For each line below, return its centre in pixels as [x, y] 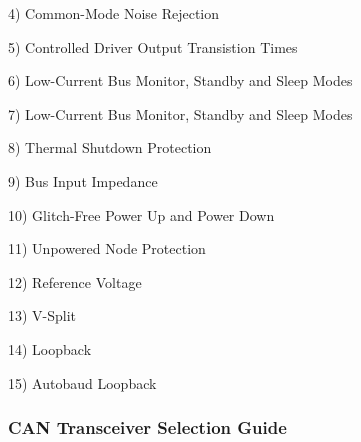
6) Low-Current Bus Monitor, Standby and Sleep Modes [180, 80]
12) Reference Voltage [75, 281]
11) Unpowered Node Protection [107, 248]
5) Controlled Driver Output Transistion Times [153, 46]
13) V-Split [42, 315]
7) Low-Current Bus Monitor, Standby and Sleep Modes [180, 113]
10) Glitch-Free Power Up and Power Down [141, 214]
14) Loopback [50, 348]
